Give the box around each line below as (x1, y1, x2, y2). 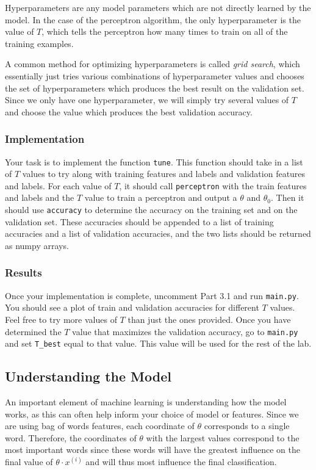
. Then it (271, 191, 304, 204)
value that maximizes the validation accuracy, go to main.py (72, 325, 298, 338)
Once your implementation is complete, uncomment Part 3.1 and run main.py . (5, 289, 299, 302)
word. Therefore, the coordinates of (5, 431, 137, 444)
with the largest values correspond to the (146, 431, 300, 444)
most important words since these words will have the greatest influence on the (5, 443, 300, 456)
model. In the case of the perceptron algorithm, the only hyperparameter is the (5, 13, 301, 26)
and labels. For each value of (5, 179, 112, 192)
